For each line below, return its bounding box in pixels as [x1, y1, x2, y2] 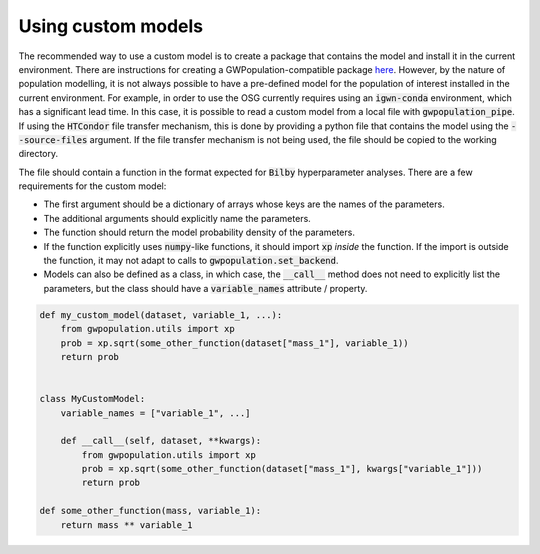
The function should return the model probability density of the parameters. [43, 226, 355, 239]
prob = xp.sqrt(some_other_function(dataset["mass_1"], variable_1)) [60, 337, 409, 349]
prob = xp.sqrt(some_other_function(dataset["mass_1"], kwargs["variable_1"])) [81, 463, 483, 475]
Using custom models [18, 15, 204, 37]
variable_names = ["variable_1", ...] [60, 407, 251, 419]
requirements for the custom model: [18, 180, 167, 192]
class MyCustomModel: [39, 393, 146, 405]
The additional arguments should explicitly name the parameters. [43, 212, 312, 224]
